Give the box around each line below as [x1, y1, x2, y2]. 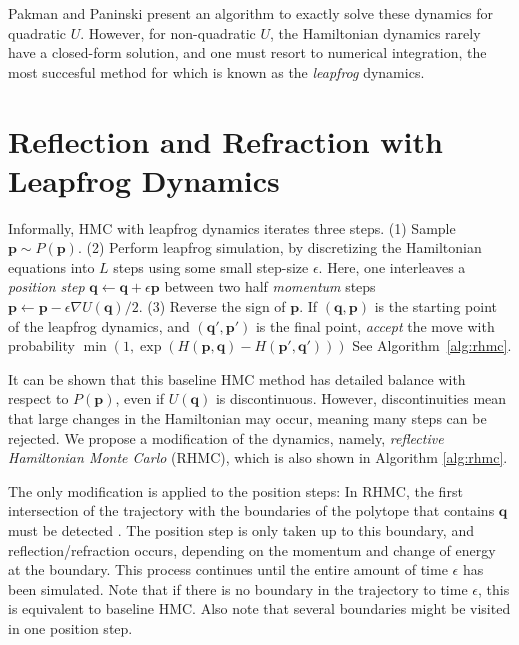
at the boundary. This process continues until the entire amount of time [8, 559, 448, 580]
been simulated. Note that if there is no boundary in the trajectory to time [8, 578, 468, 599]
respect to [8, 388, 69, 409]
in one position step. [8, 617, 133, 638]
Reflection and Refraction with [8, 120, 443, 161]
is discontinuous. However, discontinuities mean [215, 388, 507, 409]
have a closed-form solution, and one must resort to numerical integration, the [8, 42, 487, 63]
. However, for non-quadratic [80, 22, 256, 43]
